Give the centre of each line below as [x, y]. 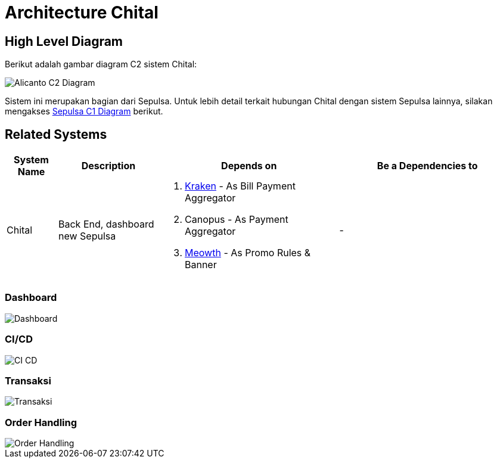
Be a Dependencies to [427, 166]
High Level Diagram [64, 41]
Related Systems [56, 134]
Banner [201, 265]
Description [108, 166]
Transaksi [28, 380]
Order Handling [41, 422]
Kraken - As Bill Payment [240, 186]
